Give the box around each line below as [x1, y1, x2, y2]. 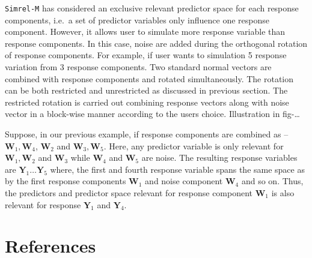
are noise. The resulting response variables [141, 151, 298, 164]
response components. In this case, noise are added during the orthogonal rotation [5, 37, 308, 49]
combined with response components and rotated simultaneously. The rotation [5, 72, 294, 85]
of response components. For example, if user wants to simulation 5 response [5, 49, 287, 61]
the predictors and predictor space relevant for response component [5, 186, 253, 199]
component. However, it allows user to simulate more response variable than [5, 25, 286, 38]
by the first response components [5, 175, 126, 187]
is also [271, 186, 295, 199]
